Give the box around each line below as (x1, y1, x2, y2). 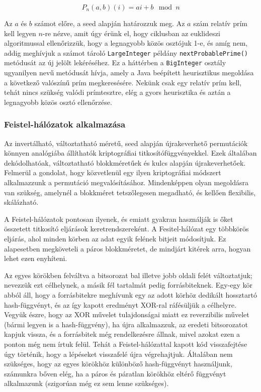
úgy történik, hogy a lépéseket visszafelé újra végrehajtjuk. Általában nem (4, 348, 233, 359)
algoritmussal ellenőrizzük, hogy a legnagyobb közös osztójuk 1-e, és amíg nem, (4, 38, 248, 48)
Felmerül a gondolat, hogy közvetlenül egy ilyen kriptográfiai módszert (4, 167, 221, 178)
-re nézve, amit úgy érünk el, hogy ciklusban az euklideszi (42, 28, 220, 38)
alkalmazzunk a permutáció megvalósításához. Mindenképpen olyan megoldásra (4, 177, 249, 188)
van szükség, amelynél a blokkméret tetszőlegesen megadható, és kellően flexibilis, (4, 187, 256, 197)
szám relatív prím (193, 18, 248, 28)
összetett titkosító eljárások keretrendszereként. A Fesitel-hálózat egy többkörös (4, 223, 249, 234)
